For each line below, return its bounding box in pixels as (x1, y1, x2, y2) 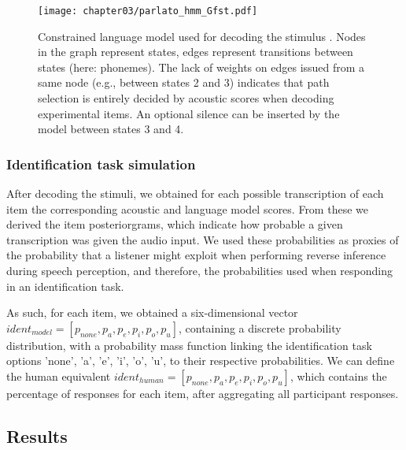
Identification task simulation (6, 154, 196, 173)
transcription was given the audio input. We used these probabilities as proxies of (6, 231, 399, 247)
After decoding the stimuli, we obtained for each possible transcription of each (6, 185, 384, 202)
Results (6, 423, 68, 448)
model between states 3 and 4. (38, 121, 184, 137)
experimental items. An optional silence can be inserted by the (38, 105, 340, 121)
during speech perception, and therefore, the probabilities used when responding (6, 262, 393, 278)
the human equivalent (6, 367, 111, 384)
